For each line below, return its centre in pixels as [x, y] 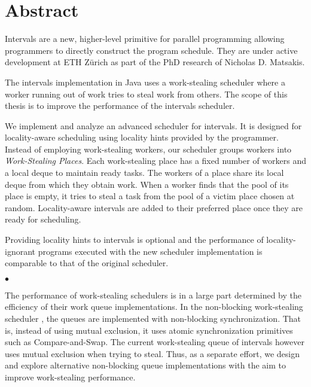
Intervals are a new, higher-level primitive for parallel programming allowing [145, 39]
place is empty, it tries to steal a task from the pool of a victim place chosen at [150, 196]
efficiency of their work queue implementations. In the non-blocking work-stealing [154, 307]
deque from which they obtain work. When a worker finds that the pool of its [147, 184]
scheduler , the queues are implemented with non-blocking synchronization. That [153, 318]
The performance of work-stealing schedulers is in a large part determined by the [153, 295]
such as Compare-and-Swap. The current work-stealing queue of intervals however [155, 342]
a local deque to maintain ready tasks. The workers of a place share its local [144, 173]
